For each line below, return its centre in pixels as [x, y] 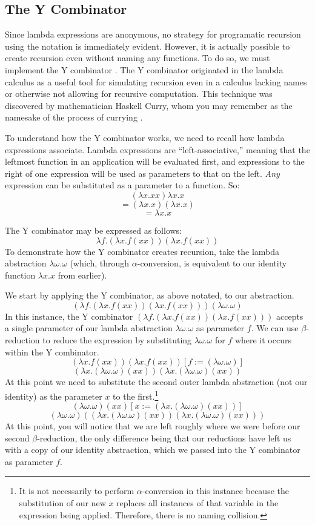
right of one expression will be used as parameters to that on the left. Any [142, 173]
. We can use [275, 328]
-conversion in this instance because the [215, 491]
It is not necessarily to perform [77, 491]
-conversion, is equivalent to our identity [212, 263]
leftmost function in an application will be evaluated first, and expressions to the [155, 161]
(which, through [100, 263]
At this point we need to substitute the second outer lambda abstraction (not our [156, 382]
